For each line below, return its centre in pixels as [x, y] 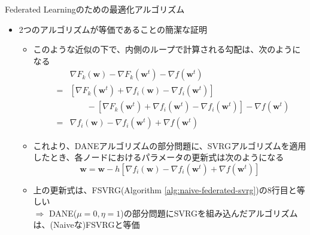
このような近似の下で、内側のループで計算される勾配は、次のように [167, 49]
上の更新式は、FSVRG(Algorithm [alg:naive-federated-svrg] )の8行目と [165, 189]
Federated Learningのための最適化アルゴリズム [95, 9]
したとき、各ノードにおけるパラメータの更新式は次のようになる [159, 157]
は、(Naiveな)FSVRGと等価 [86, 225]
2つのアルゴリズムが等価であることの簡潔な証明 [113, 29]
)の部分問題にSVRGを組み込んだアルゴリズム [209, 213]
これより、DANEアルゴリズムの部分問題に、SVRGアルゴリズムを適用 [170, 145]
